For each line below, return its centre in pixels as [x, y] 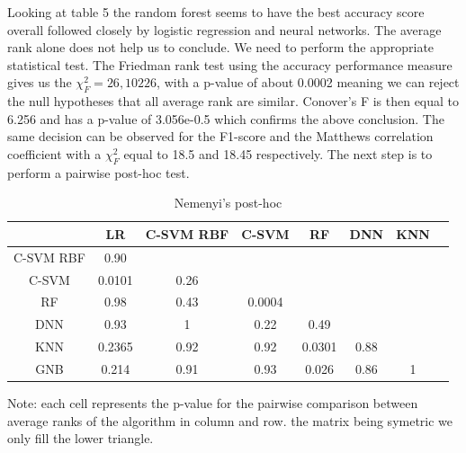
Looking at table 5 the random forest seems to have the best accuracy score [216, 12]
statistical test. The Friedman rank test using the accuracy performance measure [230, 64]
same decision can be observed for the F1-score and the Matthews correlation [220, 136]
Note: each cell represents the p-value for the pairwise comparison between [213, 403]
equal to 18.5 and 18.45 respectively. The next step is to [278, 153]
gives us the [40, 82]
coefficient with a [54, 153]
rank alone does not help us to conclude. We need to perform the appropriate [221, 47]
